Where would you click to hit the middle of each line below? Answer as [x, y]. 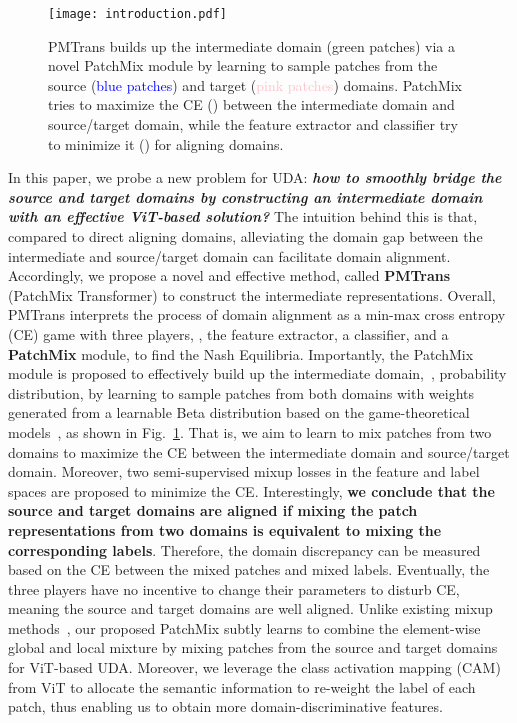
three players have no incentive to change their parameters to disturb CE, [234, 588]
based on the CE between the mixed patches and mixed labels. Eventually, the [249, 569]
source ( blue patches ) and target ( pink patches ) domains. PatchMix [255, 84]
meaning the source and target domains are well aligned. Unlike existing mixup [250, 608]
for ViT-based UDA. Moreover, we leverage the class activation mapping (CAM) [254, 667]
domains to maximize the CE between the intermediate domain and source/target [259, 451]
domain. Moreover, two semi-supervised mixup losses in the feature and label [244, 471]
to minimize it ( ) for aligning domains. [166, 143]
